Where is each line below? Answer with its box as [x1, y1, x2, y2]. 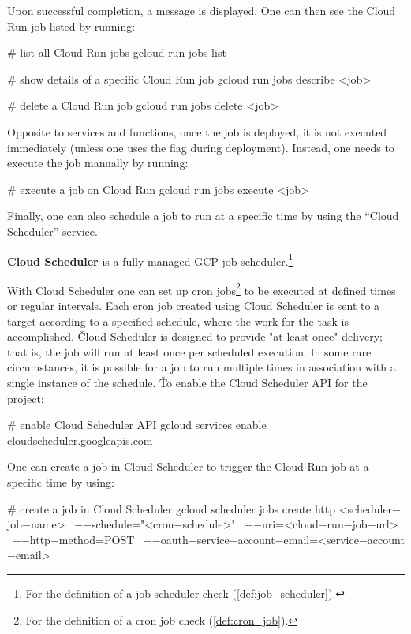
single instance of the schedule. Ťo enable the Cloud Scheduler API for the [7, 375, 368, 390]
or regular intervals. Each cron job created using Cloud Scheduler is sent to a [7, 297, 380, 314]
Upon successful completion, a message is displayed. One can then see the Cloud [7, 2, 396, 18]
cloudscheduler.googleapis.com [7, 431, 153, 448]
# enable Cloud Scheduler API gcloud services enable [7, 416, 267, 433]
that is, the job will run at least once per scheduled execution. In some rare [7, 343, 372, 360]
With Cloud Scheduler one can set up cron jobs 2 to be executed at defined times [7, 279, 396, 298]
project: [7, 390, 44, 406]
